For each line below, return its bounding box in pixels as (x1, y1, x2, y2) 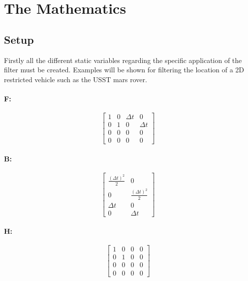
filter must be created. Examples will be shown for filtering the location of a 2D (4, 64, 245, 75)
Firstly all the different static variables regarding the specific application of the (4, 55, 242, 65)
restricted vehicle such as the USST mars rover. (4, 74, 147, 84)
